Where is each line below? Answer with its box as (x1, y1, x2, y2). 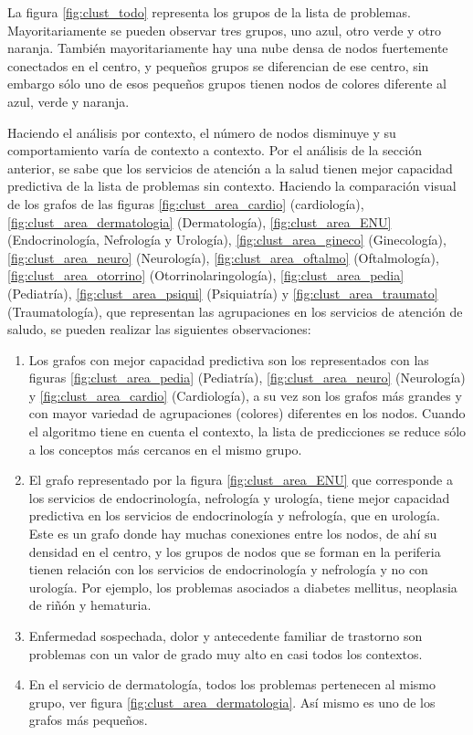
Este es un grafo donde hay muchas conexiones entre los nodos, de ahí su (28, 524, 437, 543)
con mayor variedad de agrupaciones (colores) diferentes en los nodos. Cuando (28, 404, 466, 423)
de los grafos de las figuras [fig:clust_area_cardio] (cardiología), (7, 194, 364, 213)
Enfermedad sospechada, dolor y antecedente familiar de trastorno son (28, 626, 423, 645)
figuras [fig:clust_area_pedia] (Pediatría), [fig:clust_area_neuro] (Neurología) (28, 368, 466, 387)
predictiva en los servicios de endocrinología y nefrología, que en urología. (28, 506, 440, 525)
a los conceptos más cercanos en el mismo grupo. (28, 439, 302, 458)
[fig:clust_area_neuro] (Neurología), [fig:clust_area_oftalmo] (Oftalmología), (7, 247, 439, 267)
